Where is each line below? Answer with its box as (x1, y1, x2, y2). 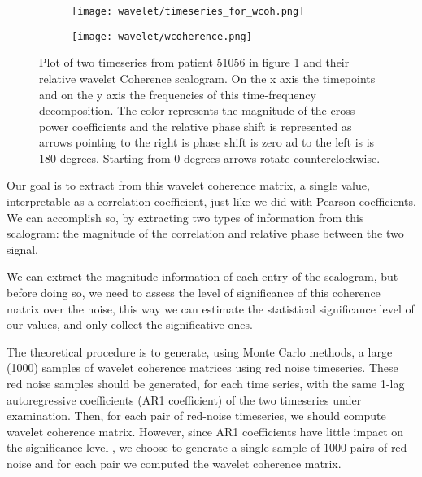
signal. (7, 240, 38, 257)
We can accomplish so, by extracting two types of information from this (7, 208, 364, 225)
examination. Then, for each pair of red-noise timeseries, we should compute (7, 407, 386, 424)
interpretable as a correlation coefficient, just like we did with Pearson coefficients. (7, 193, 416, 210)
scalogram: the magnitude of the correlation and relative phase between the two (7, 225, 404, 242)
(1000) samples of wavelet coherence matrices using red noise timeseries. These (7, 359, 398, 376)
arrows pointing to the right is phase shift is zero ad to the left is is (39, 133, 375, 151)
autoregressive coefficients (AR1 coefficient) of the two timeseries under (7, 391, 362, 408)
